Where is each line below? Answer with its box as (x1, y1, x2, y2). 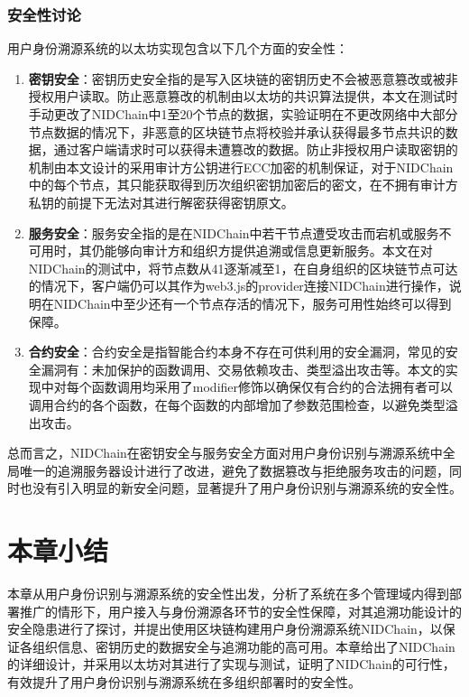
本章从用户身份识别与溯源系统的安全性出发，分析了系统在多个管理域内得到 (7, 584, 449, 602)
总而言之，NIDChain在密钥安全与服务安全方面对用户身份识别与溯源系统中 (7, 443, 443, 462)
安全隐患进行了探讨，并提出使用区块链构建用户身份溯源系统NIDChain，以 (7, 619, 443, 638)
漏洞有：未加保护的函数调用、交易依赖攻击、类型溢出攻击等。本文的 (41, 359, 446, 378)
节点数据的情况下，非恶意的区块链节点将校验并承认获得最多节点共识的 (28, 122, 446, 141)
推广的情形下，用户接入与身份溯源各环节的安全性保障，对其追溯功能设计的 (19, 601, 462, 620)
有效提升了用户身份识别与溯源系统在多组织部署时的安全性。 (7, 672, 361, 691)
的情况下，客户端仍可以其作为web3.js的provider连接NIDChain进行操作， (28, 276, 449, 295)
